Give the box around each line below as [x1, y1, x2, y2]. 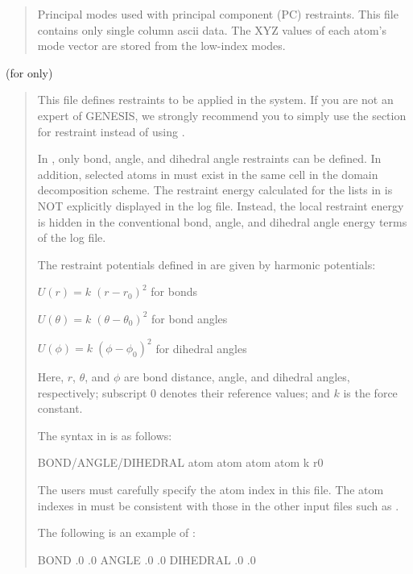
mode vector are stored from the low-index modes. [37, 37, 286, 54]
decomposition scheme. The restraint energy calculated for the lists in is [37, 181, 393, 198]
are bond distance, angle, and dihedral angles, [124, 368, 350, 385]
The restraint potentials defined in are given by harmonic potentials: [37, 256, 376, 272]
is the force [343, 384, 398, 401]
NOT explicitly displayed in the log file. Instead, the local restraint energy [37, 197, 404, 214]
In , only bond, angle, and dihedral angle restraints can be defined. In [37, 150, 382, 167]
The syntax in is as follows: [37, 426, 172, 443]
